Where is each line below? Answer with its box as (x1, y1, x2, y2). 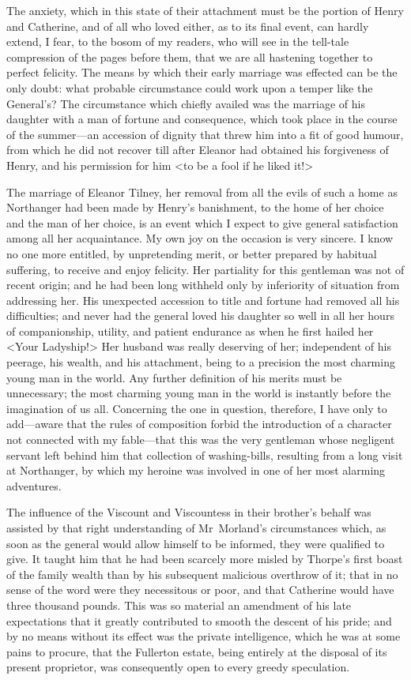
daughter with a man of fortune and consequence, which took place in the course (6, 111, 398, 127)
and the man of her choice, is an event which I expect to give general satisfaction (6, 214, 398, 231)
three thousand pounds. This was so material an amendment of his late (6, 596, 352, 613)
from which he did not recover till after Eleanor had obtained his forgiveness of (6, 141, 389, 158)
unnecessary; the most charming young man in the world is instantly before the (6, 385, 391, 401)
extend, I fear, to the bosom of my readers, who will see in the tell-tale (6, 33, 349, 50)
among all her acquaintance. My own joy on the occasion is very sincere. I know (6, 230, 394, 246)
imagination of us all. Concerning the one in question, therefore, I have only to (6, 400, 387, 416)
